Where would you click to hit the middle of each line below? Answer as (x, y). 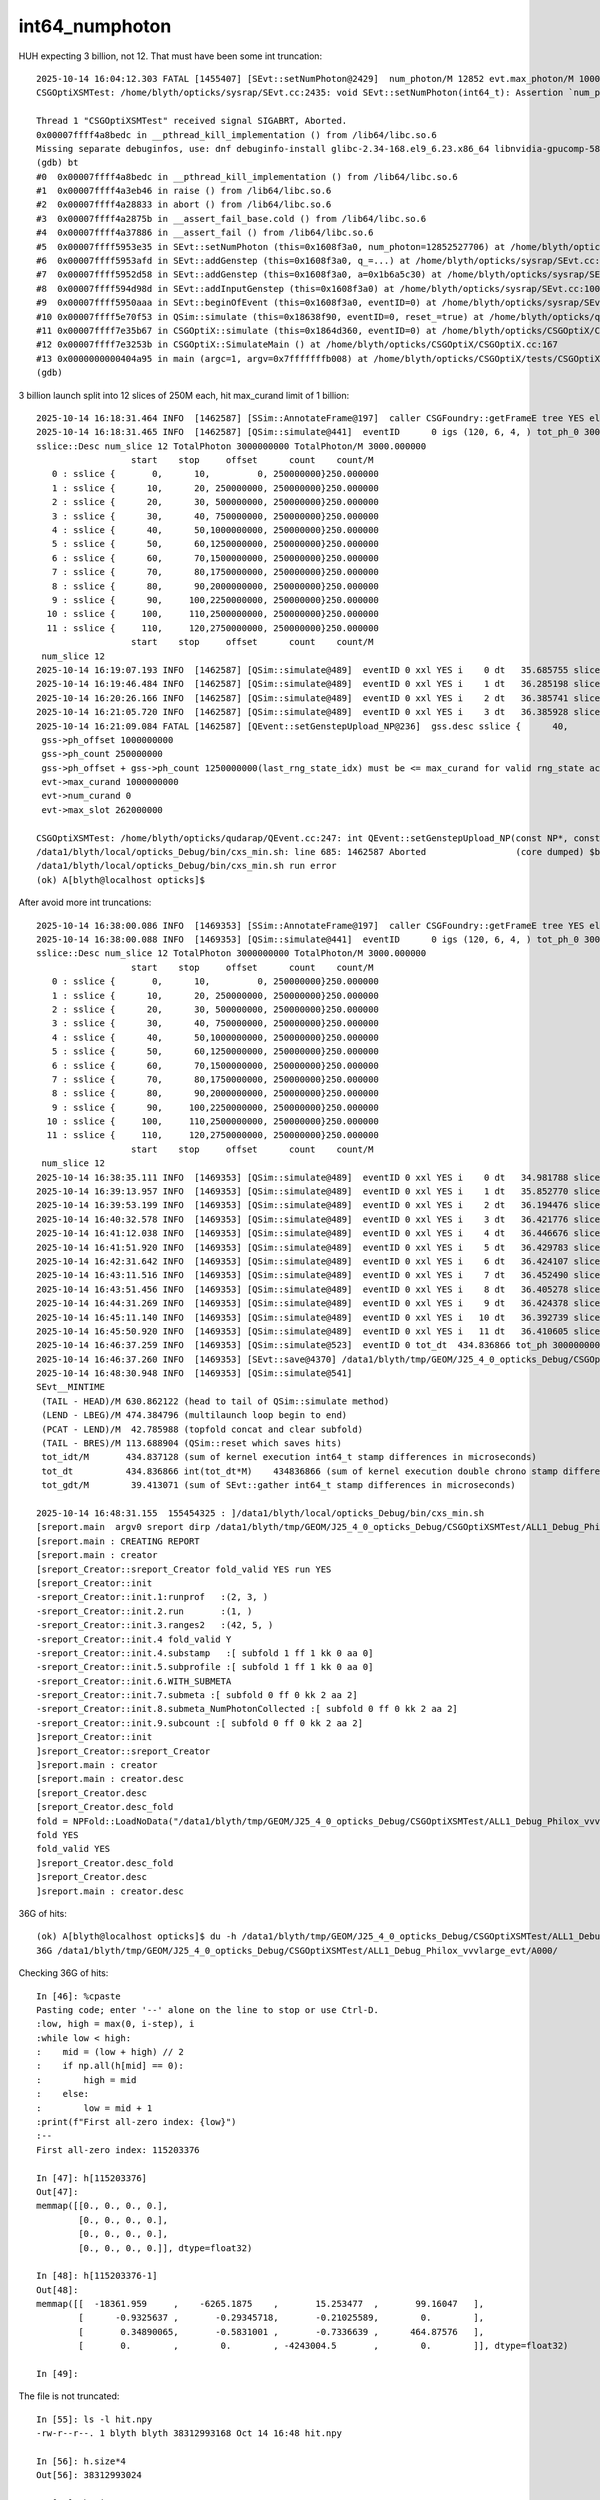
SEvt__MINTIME (70, 1387)
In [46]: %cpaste (78, 1996)
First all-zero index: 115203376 (118, 2149)
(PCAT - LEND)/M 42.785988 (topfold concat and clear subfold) (202, 1429)
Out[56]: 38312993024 (89, 2475)
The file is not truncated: (69, 2396)
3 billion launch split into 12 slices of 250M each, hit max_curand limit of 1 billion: (184, 395)
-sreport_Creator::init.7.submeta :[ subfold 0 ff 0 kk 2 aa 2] (197, 1695)
